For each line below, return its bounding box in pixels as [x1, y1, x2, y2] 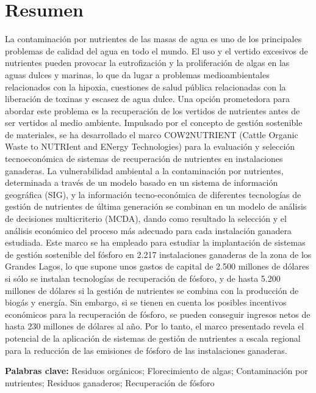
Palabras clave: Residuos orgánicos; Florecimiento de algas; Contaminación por [5, 364, 308, 377]
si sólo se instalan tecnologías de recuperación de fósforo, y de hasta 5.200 [5, 272, 281, 284]
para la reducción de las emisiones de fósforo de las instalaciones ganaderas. [5, 343, 287, 356]
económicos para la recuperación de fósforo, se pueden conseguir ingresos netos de [5, 307, 311, 320]
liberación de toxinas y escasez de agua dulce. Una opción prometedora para [5, 92, 290, 105]
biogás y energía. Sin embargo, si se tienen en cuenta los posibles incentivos [5, 296, 287, 309]
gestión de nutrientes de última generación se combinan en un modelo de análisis [5, 200, 307, 213]
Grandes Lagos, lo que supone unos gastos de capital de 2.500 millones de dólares [5, 260, 309, 273]
